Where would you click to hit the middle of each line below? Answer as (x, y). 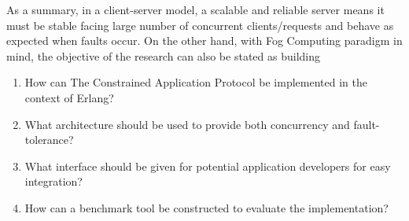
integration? (53, 181)
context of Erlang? (69, 97)
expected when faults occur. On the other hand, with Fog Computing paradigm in (204, 41)
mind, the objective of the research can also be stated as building (163, 55)
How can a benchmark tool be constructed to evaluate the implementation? (206, 207)
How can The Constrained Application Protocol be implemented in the (196, 82)
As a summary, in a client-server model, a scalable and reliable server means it (195, 9)
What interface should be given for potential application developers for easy (208, 166)
